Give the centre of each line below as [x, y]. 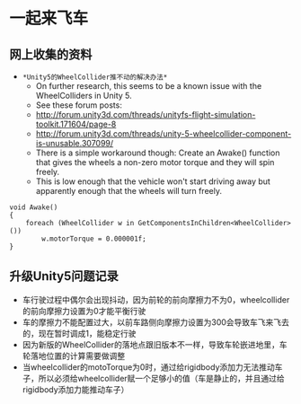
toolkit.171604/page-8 [76, 124]
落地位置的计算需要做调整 [78, 356]
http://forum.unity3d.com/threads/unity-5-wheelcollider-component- [164, 134]
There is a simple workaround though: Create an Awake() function [158, 153]
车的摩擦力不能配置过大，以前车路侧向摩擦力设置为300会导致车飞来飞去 [156, 322]
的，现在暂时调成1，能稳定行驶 [79, 333]
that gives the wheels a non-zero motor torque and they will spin [155, 162]
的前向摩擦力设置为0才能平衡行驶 [84, 311]
